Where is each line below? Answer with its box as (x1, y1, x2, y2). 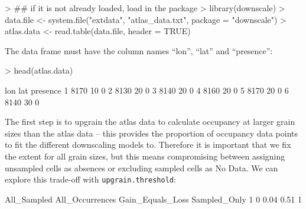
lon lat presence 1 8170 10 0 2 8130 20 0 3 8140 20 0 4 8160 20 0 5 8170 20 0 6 (5, 84, 289, 96)
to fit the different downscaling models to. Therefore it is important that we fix (5, 138, 291, 151)
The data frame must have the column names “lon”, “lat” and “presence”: (5, 44, 273, 57)
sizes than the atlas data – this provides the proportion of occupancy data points (5, 127, 298, 139)
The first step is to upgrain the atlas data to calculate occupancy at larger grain (5, 115, 295, 128)
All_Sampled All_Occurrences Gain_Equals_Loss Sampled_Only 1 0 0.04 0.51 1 (5, 193, 302, 205)
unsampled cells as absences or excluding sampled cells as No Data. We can (5, 161, 278, 174)
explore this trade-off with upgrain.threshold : (5, 173, 176, 185)
